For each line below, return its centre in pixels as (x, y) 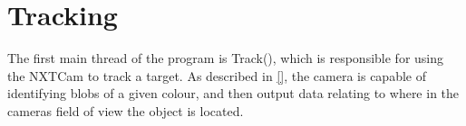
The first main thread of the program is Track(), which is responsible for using (226, 58)
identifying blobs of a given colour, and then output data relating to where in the (233, 93)
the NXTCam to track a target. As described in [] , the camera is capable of (217, 75)
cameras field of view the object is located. (126, 110)
